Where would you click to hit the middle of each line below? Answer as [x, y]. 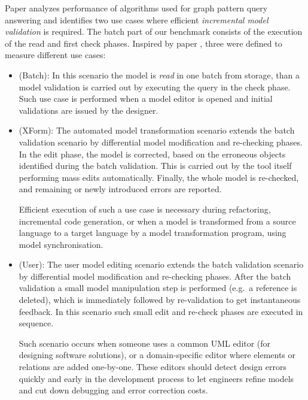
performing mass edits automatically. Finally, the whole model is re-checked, [159, 177]
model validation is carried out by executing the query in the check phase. [155, 87]
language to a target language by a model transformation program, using [153, 233]
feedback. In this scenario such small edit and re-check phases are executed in [161, 311]
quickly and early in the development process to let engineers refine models [156, 378]
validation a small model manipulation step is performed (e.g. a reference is [158, 288]
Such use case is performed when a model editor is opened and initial [146, 99]
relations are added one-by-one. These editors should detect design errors [153, 367]
